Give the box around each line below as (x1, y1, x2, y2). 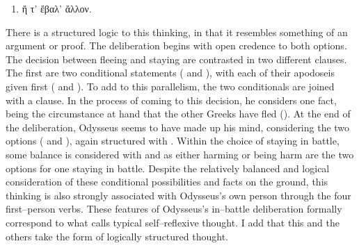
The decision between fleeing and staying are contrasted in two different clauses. (6, 51, 347, 66)
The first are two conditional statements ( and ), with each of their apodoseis (6, 65, 335, 80)
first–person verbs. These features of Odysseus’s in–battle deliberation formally (6, 201, 342, 216)
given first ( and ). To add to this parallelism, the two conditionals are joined (6, 78, 335, 93)
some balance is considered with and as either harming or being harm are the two (6, 147, 354, 161)
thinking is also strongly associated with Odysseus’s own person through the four (6, 188, 351, 202)
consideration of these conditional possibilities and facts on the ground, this (6, 174, 328, 189)
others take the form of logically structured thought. (6, 229, 228, 243)
